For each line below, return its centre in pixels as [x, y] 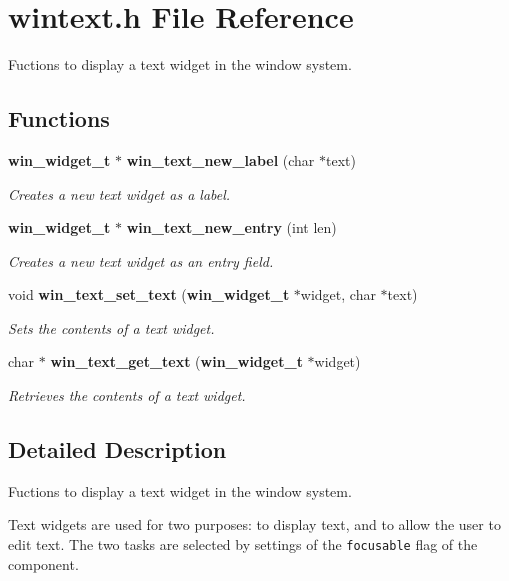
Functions [59, 118]
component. [43, 563]
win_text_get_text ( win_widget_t [176, 361]
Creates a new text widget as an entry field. [141, 260]
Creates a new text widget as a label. [119, 193]
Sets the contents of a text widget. [111, 327]
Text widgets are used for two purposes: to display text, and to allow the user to [254, 524]
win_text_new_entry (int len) [231, 227]
